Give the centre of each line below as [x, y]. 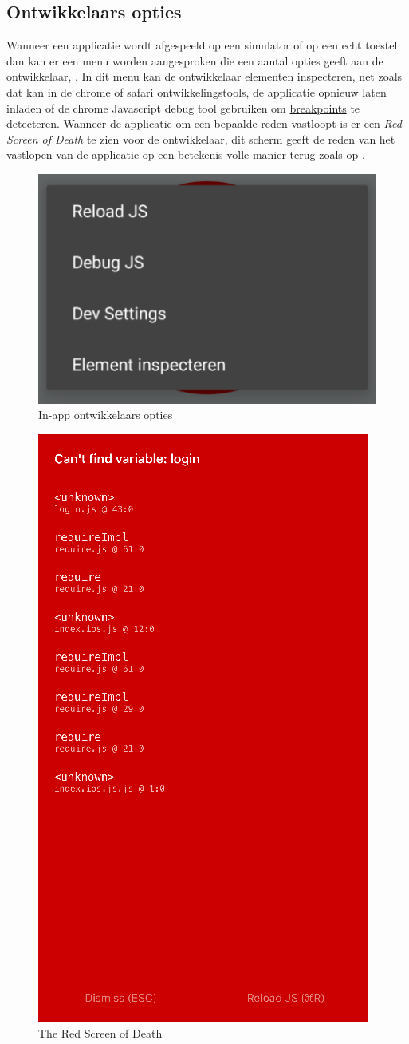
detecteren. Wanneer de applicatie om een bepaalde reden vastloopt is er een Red [204, 123]
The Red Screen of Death [100, 1032]
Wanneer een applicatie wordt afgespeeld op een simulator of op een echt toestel [202, 45]
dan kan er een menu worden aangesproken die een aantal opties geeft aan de [195, 60]
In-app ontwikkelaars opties [106, 415]
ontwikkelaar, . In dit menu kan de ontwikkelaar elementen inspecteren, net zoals [204, 76]
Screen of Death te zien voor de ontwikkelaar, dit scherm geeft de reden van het [201, 138]
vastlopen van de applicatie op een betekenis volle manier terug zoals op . [186, 154]
